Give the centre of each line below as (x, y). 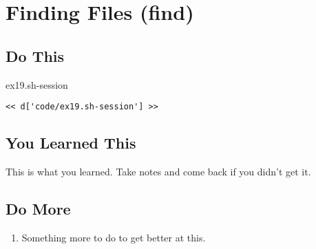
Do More (38, 209)
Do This (35, 55)
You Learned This (71, 143)
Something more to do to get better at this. (114, 237)
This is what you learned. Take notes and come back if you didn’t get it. (158, 172)
